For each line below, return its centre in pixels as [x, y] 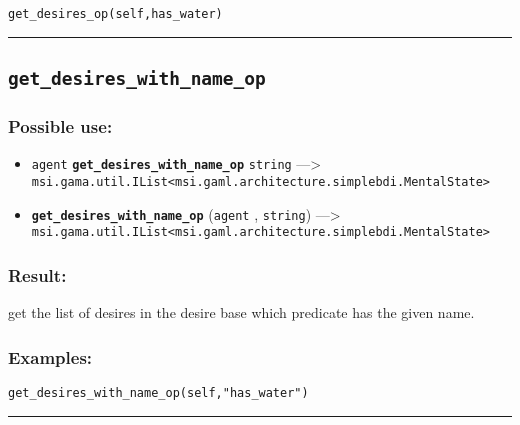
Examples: [50, 356]
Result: [37, 274]
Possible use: [60, 125]
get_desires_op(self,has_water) [115, 14]
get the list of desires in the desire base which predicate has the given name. [241, 312]
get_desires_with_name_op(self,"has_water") [158, 392]
